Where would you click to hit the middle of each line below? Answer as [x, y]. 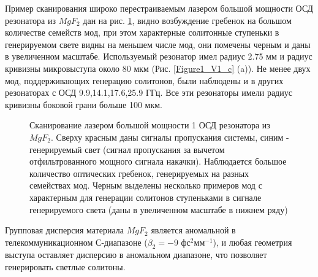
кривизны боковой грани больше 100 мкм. [84, 104]
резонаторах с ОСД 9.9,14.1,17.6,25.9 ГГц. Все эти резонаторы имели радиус [149, 92]
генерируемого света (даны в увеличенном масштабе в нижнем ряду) [159, 209]
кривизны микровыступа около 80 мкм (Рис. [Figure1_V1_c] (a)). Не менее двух [158, 68]
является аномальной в [193, 230]
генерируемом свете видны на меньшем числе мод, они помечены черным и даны [158, 44]
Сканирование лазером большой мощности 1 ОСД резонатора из [150, 125]
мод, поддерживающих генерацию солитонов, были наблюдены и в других [144, 80]
